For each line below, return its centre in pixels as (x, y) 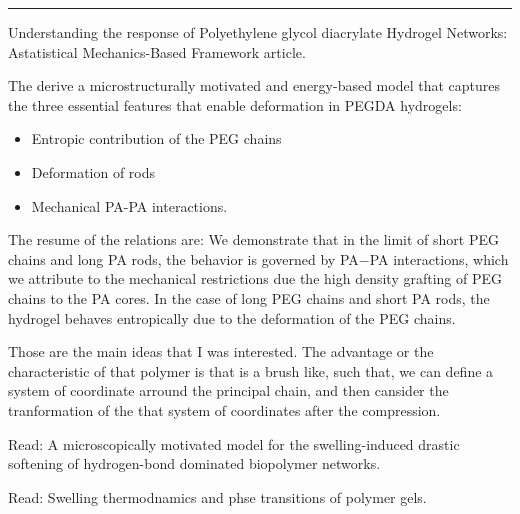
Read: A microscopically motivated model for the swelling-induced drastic (234, 443)
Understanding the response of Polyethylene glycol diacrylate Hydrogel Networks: (258, 32)
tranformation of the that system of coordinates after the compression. (224, 409)
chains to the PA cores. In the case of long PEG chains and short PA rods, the (249, 297)
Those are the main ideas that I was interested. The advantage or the (221, 351)
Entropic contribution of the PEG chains (156, 138)
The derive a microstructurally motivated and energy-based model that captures (254, 85)
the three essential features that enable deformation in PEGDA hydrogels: (235, 104)
